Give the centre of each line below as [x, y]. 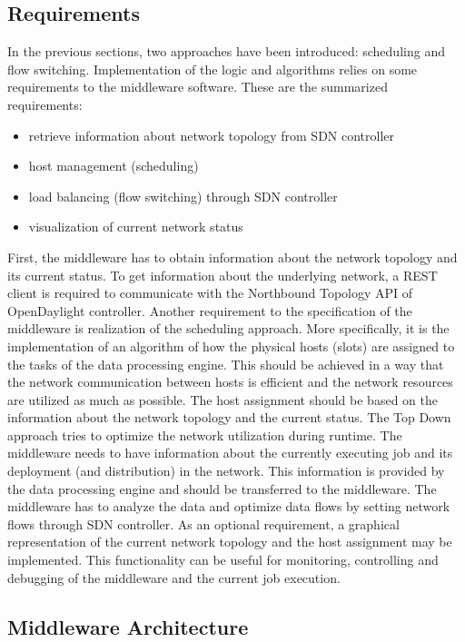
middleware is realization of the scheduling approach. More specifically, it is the [228, 328]
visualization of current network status [136, 227]
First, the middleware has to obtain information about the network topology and [232, 257]
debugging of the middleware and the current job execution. [174, 577]
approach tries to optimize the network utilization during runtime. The [205, 435]
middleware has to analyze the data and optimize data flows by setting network [229, 506]
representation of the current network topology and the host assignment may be [230, 542]
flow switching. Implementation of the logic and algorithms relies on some [213, 69]
